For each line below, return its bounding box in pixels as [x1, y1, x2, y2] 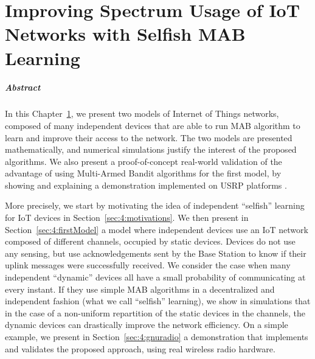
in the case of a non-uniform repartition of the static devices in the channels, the [5, 306, 305, 319]
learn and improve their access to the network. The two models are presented [5, 131, 292, 144]
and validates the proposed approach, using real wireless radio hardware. [5, 342, 275, 355]
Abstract [5, 81, 41, 94]
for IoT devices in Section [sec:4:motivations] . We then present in [5, 211, 249, 224]
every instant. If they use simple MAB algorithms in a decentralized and [5, 282, 275, 295]
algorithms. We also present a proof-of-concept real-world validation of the [5, 155, 282, 167]
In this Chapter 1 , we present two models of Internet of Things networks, [5, 107, 279, 120]
